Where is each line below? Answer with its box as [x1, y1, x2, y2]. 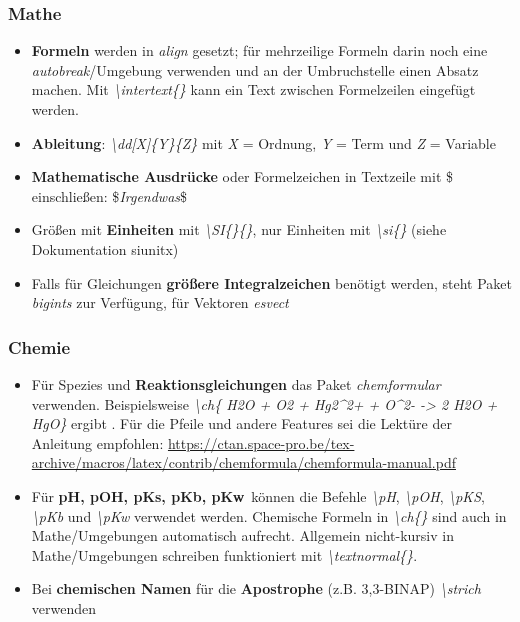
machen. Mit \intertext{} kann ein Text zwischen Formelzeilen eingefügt [31, 79, 476, 100]
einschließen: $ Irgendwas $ [31, 185, 188, 206]
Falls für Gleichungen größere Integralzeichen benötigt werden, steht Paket [31, 272, 512, 293]
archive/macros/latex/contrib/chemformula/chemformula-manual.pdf [31, 452, 456, 473]
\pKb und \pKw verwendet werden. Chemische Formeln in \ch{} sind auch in [31, 505, 507, 526]
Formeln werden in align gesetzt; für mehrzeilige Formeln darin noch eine [31, 40, 488, 61]
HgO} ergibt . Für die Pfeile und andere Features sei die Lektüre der [31, 413, 452, 434]
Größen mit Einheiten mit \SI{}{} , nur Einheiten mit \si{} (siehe [31, 219, 447, 240]
